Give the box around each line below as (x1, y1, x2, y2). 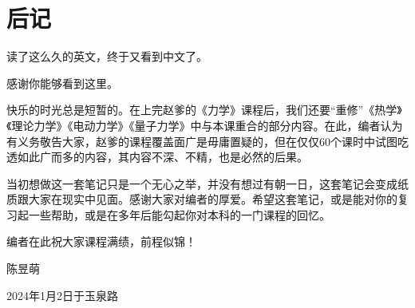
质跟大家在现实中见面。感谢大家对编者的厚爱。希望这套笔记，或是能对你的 (6, 191, 397, 207)
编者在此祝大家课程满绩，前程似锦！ (6, 233, 196, 250)
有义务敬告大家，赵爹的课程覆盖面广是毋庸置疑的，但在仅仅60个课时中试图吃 (6, 132, 409, 149)
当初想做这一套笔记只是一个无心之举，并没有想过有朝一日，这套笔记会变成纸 (6, 175, 409, 192)
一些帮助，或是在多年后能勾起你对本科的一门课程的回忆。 (28, 206, 330, 223)
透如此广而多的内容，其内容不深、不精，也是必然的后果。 (6, 148, 308, 165)
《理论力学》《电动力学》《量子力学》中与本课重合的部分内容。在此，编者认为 (6, 116, 403, 133)
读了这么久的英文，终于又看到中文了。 (6, 48, 207, 65)
